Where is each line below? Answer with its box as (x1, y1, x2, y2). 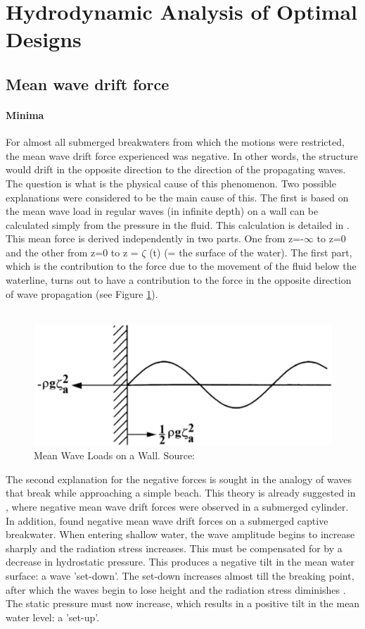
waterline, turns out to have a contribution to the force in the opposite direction (6, 273, 352, 287)
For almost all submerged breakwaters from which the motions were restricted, (6, 135, 345, 149)
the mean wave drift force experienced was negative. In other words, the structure (6, 148, 358, 163)
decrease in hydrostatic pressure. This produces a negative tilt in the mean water (6, 554, 355, 569)
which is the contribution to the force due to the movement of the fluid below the (6, 259, 357, 273)
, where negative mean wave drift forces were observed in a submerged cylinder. (6, 499, 349, 514)
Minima (6, 107, 44, 122)
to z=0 (316, 231, 346, 246)
